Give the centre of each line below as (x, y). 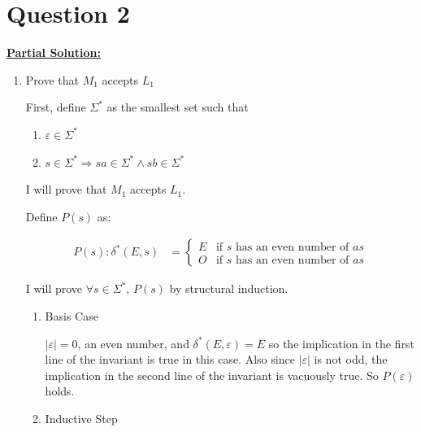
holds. (60, 391)
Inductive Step (81, 418)
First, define (56, 107)
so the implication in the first (341, 343)
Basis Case (72, 315)
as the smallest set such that (178, 107)
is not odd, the (351, 359)
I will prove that (66, 189)
